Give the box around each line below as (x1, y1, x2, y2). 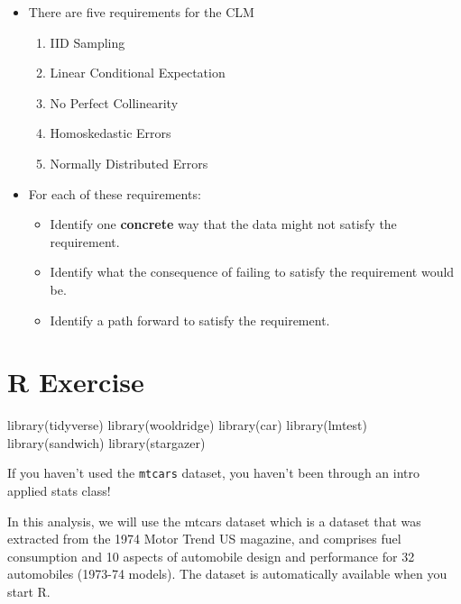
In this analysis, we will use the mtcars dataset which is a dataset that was (7, 511, 421, 530)
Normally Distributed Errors (50, 153, 208, 172)
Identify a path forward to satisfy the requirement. (50, 310, 330, 329)
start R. (7, 582, 51, 601)
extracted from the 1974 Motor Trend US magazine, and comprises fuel (7, 529, 401, 548)
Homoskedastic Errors (50, 124, 171, 142)
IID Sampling (50, 32, 125, 51)
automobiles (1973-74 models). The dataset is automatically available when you (7, 564, 447, 583)
